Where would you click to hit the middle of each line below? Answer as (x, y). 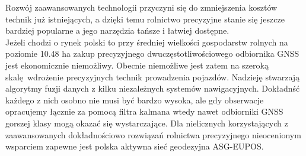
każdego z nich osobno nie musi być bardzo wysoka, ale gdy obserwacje (135, 100)
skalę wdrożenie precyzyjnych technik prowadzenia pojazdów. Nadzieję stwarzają (153, 77)
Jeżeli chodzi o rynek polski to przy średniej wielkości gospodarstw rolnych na (147, 42)
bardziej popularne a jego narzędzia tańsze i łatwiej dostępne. (117, 30)
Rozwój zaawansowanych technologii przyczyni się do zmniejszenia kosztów (141, 7)
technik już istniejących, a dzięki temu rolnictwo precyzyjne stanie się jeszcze (145, 19)
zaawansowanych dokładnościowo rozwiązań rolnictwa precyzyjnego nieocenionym (153, 134)
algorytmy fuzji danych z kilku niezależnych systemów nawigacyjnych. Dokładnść (153, 88)
